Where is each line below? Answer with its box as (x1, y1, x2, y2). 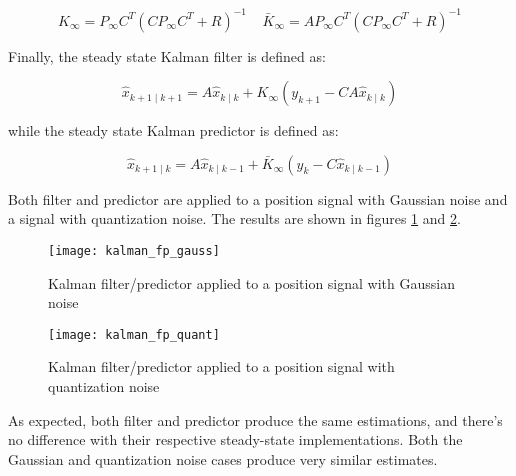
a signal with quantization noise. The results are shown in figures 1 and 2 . (8, 208, 461, 229)
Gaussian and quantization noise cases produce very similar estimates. (8, 448, 438, 469)
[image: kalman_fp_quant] (48, 327, 220, 342)
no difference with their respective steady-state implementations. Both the (8, 429, 463, 450)
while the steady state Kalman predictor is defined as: (8, 120, 339, 141)
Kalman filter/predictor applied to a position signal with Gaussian (48, 272, 455, 293)
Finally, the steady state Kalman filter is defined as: (8, 45, 326, 66)
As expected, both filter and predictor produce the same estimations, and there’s (8, 409, 503, 430)
